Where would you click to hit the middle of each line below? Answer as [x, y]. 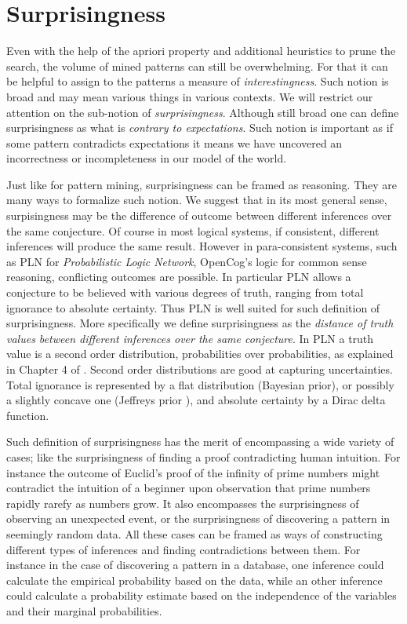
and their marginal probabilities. [84, 610]
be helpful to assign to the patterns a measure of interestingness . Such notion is [198, 81]
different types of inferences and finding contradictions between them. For [184, 549]
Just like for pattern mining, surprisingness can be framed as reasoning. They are [202, 184]
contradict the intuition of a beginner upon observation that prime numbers [189, 488]
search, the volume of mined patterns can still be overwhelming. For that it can [197, 66]
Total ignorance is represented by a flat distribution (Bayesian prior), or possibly [200, 384]
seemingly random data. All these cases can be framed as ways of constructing [194, 533]
